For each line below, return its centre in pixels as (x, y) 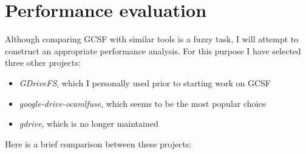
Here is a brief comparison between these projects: (98, 143)
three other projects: (43, 63)
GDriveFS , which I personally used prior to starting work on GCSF (145, 82)
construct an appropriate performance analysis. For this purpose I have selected (153, 50)
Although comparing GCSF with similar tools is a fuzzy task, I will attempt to (152, 39)
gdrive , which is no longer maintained (89, 124)
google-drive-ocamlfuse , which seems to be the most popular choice (142, 103)
